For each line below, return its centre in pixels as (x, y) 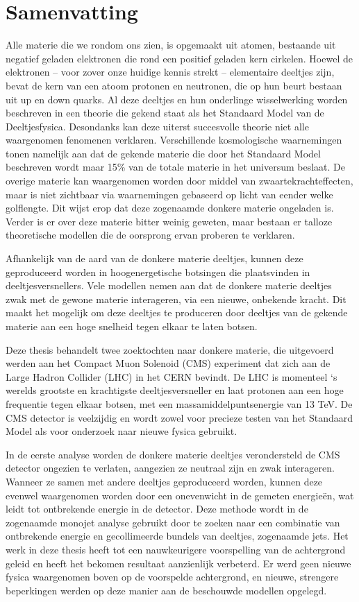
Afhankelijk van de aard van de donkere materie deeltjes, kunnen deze (155, 258)
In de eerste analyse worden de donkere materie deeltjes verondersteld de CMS (173, 454)
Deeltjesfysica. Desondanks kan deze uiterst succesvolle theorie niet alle (157, 126)
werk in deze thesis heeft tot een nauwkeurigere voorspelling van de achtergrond (176, 549)
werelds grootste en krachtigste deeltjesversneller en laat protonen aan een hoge (175, 390)
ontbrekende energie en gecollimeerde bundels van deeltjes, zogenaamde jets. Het (177, 536)
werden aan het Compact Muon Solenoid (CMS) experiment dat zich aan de (168, 363)
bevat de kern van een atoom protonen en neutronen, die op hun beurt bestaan (174, 85)
